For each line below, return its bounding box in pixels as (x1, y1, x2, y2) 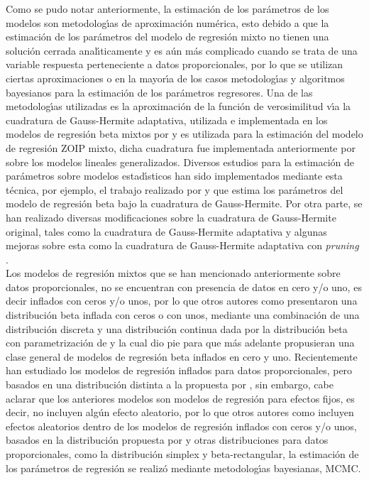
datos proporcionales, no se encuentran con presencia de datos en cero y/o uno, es (6, 279, 362, 294)
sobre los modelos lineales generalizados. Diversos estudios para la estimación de (6, 154, 355, 169)
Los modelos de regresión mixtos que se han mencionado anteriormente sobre (6, 266, 341, 280)
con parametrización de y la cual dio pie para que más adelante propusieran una (6, 335, 355, 350)
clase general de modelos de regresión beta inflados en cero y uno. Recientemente (6, 349, 358, 364)
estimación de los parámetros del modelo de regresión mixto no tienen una (6, 29, 329, 44)
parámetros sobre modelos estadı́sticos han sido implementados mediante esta (6, 168, 343, 183)
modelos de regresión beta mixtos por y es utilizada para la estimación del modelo (6, 126, 363, 141)
